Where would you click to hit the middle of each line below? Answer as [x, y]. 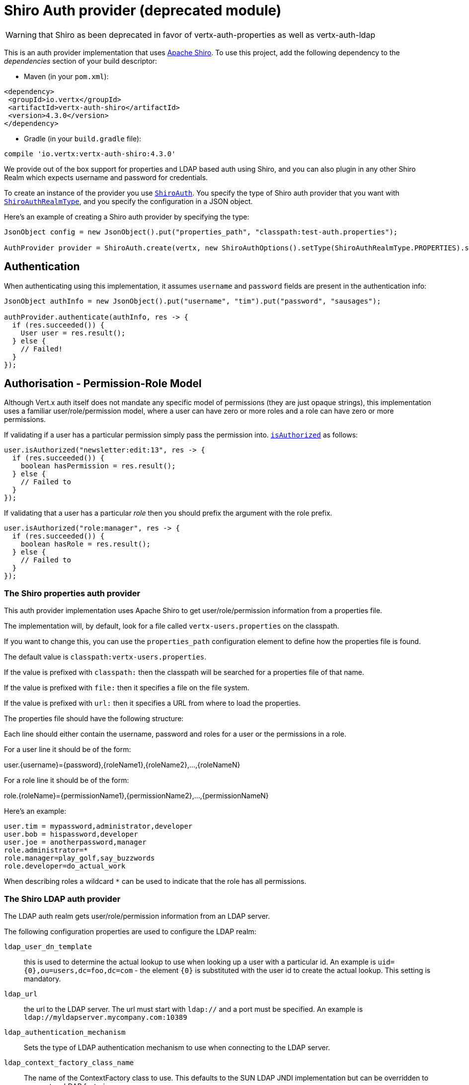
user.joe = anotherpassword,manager [75, 842]
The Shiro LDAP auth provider [62, 899]
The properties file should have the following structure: [94, 719]
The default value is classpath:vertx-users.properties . [105, 657]
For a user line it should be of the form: [68, 750]
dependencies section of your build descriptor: [81, 61]
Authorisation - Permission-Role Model [103, 384]
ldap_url [21, 994]
